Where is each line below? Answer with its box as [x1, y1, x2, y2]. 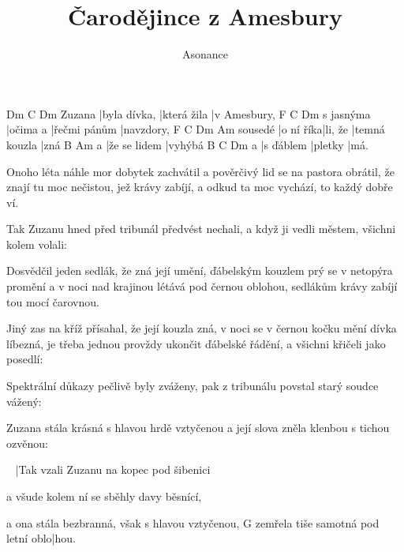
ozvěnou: [6, 434, 48, 451]
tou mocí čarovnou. [6, 293, 99, 310]
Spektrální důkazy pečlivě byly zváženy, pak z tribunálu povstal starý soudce [6, 377, 379, 394]
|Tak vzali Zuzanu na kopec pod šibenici [15, 461, 211, 478]
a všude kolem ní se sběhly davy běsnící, [6, 488, 202, 504]
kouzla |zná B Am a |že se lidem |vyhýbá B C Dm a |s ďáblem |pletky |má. [6, 136, 368, 152]
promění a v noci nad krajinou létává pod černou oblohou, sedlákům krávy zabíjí [6, 278, 398, 295]
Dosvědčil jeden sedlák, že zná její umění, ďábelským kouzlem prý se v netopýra [6, 262, 393, 279]
